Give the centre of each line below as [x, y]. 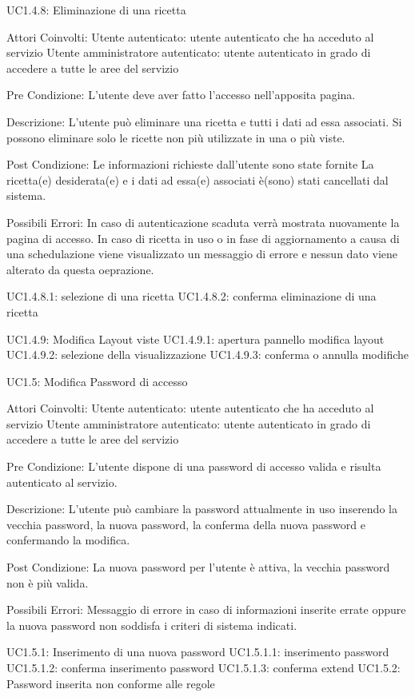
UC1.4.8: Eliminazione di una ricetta [96, 10]
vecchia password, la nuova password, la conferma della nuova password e [186, 524]
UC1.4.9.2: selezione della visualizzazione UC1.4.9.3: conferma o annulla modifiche [208, 354]
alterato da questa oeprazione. [80, 269]
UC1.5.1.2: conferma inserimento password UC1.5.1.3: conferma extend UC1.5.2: [204, 667]
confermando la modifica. [68, 540]
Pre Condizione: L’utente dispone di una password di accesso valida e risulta [194, 466]
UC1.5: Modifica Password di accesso [97, 381]
